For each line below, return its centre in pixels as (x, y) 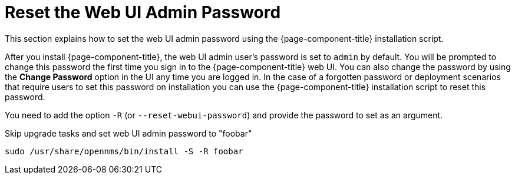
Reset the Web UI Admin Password (143, 12)
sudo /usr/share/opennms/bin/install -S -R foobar (124, 151)
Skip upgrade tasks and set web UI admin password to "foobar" (128, 133)
